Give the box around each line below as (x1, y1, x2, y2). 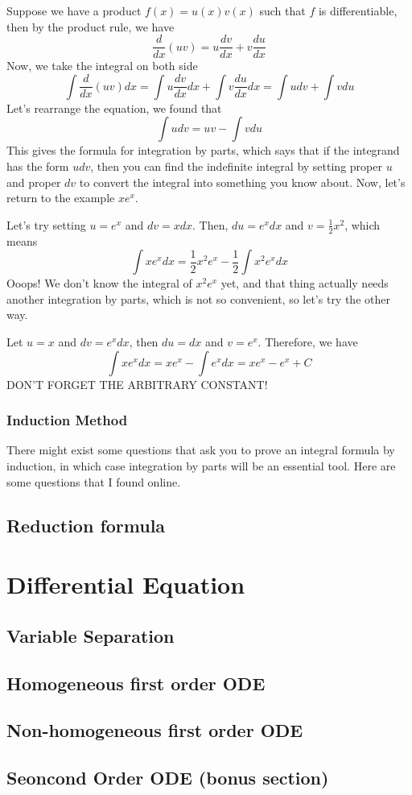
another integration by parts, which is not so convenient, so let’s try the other (6, 290, 390, 307)
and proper (6, 173, 61, 190)
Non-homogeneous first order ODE (6, 718, 303, 743)
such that (259, 2, 306, 19)
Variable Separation (6, 623, 175, 648)
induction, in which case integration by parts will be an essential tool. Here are (6, 458, 396, 474)
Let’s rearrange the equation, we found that (6, 99, 222, 116)
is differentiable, (318, 2, 398, 19)
